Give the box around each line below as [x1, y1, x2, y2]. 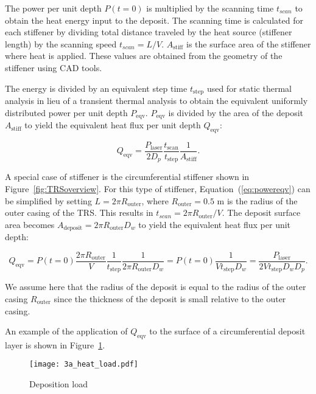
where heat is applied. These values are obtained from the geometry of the [5, 49, 283, 62]
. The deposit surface [222, 206, 301, 219]
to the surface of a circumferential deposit [149, 325, 306, 337]
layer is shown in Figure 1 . [5, 338, 105, 351]
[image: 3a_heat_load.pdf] [29, 360, 138, 369]
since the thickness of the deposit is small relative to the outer [54, 292, 286, 305]
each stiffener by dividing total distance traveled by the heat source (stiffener [5, 26, 292, 38]
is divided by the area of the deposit [168, 106, 304, 119]
